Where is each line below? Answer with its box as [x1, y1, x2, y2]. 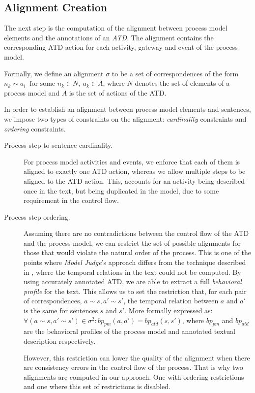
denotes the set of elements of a [135, 78, 230, 88]
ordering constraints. [4, 123, 66, 133]
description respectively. [24, 336, 96, 346]
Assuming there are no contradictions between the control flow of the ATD [24, 228, 249, 238]
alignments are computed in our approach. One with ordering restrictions [24, 371, 244, 382]
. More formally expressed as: [124, 305, 213, 316]
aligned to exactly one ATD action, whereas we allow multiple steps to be [24, 166, 246, 176]
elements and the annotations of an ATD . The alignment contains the [4, 32, 214, 42]
